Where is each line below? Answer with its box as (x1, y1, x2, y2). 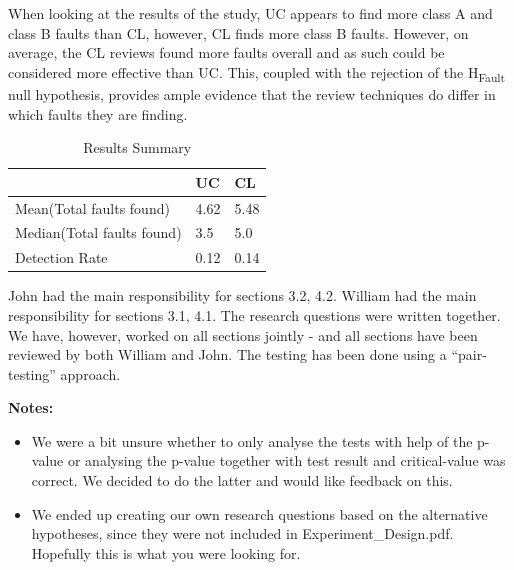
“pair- (451, 344, 487, 365)
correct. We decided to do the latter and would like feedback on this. (31, 470, 453, 491)
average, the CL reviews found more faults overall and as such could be (8, 42, 445, 63)
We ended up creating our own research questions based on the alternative (31, 503, 488, 524)
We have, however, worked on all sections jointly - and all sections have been (8, 324, 478, 345)
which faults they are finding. (8, 103, 188, 124)
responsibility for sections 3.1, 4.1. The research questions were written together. (8, 304, 501, 325)
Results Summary (83, 137, 192, 158)
